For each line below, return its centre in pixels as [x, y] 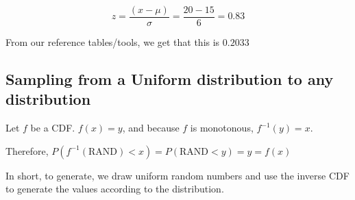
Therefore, [27, 150]
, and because [151, 128]
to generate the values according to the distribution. [115, 189]
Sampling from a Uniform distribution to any [170, 79]
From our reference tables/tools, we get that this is [113, 42]
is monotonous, [222, 128]
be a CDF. [53, 128]
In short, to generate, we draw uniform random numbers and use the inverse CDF [177, 175]
